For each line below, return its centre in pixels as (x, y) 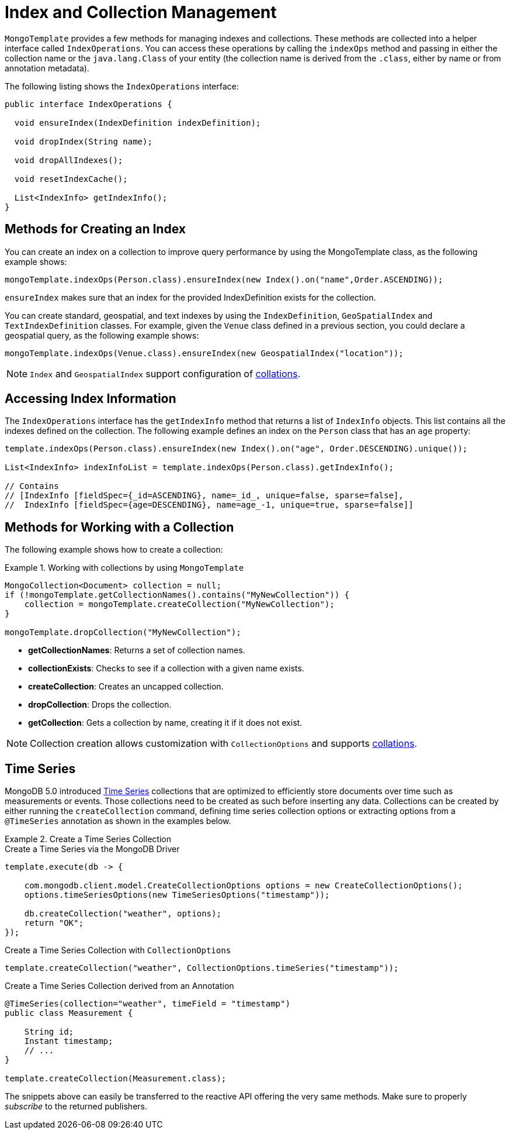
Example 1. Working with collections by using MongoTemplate (124, 568)
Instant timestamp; (69, 1041)
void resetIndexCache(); (71, 179)
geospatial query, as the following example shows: (102, 335)
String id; (49, 1032)
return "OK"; (54, 923)
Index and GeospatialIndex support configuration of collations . (165, 373)
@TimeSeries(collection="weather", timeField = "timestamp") (148, 1004)
